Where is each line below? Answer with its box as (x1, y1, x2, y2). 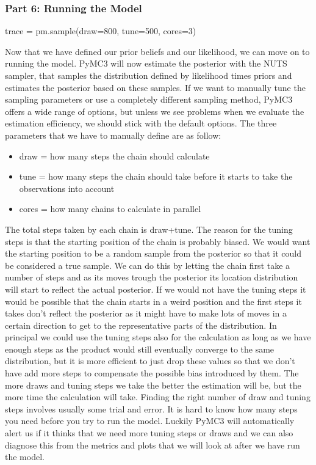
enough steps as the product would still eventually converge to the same (5, 342, 275, 355)
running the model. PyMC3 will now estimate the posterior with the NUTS (5, 57, 287, 70)
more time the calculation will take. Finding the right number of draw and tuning (5, 390, 311, 403)
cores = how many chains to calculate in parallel (19, 202, 201, 215)
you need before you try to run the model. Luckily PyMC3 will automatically (5, 414, 295, 427)
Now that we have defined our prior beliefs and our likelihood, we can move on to (5, 45, 310, 57)
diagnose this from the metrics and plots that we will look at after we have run (5, 438, 300, 451)
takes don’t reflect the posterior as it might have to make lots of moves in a (5, 307, 287, 320)
